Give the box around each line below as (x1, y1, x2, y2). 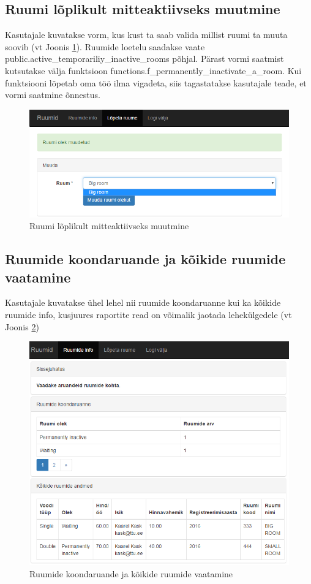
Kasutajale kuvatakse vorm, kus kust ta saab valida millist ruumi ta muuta (5, 28, 288, 41)
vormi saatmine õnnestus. (5, 88, 100, 101)
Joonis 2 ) (5, 320, 39, 333)
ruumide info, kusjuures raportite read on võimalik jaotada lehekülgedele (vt (5, 308, 292, 321)
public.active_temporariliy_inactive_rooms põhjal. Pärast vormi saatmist (5, 52, 284, 65)
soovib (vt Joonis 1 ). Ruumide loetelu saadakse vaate (5, 40, 205, 53)
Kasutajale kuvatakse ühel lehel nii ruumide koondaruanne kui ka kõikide (5, 296, 281, 309)
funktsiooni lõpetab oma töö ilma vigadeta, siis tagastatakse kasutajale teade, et (5, 76, 307, 89)
